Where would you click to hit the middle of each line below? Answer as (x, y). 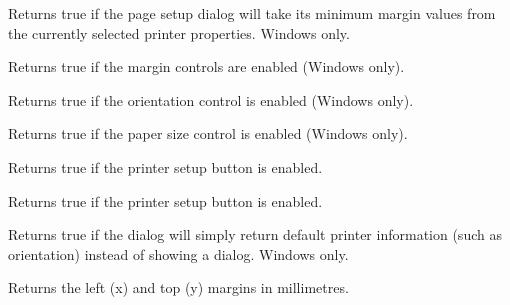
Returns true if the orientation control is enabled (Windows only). (211, 99)
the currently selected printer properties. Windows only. (179, 32)
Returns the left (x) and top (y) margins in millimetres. (178, 287)
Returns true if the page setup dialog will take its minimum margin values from (252, 13)
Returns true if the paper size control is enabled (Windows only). (208, 133)
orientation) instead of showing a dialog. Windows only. (178, 253)
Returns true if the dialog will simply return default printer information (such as (255, 234)
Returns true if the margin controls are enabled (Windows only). (206, 66)
